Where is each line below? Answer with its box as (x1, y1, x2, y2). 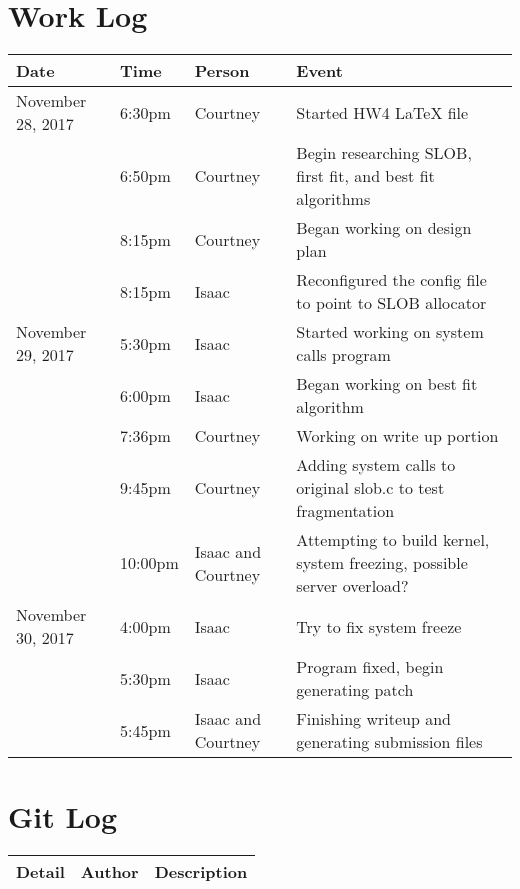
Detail (16, 860, 65, 884)
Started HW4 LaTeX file (296, 100, 469, 124)
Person (194, 59, 250, 83)
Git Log (8, 796, 118, 837)
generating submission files (296, 730, 483, 754)
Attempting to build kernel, (296, 528, 490, 552)
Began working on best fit (296, 372, 478, 396)
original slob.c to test (296, 476, 445, 500)
